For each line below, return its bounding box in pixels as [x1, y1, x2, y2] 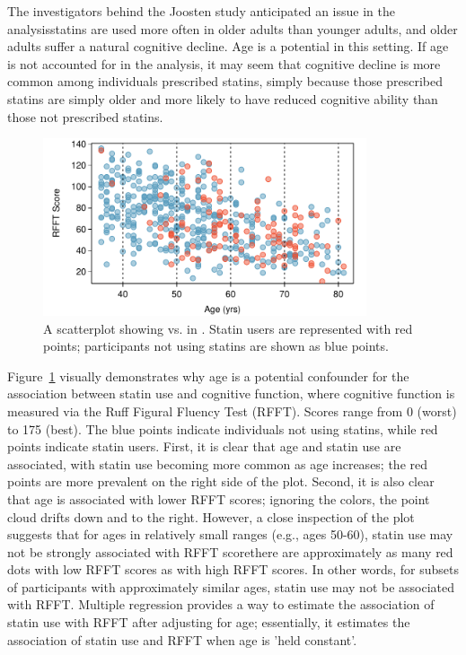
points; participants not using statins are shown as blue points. [43, 336, 389, 355]
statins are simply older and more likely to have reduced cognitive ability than [7, 89, 438, 108]
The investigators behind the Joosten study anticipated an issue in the [7, 2, 395, 20]
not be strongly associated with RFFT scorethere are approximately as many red [7, 542, 453, 561]
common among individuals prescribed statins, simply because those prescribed [7, 72, 443, 91]
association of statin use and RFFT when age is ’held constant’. [7, 630, 357, 649]
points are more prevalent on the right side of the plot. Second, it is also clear [7, 472, 435, 491]
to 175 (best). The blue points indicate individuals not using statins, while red [7, 419, 438, 438]
